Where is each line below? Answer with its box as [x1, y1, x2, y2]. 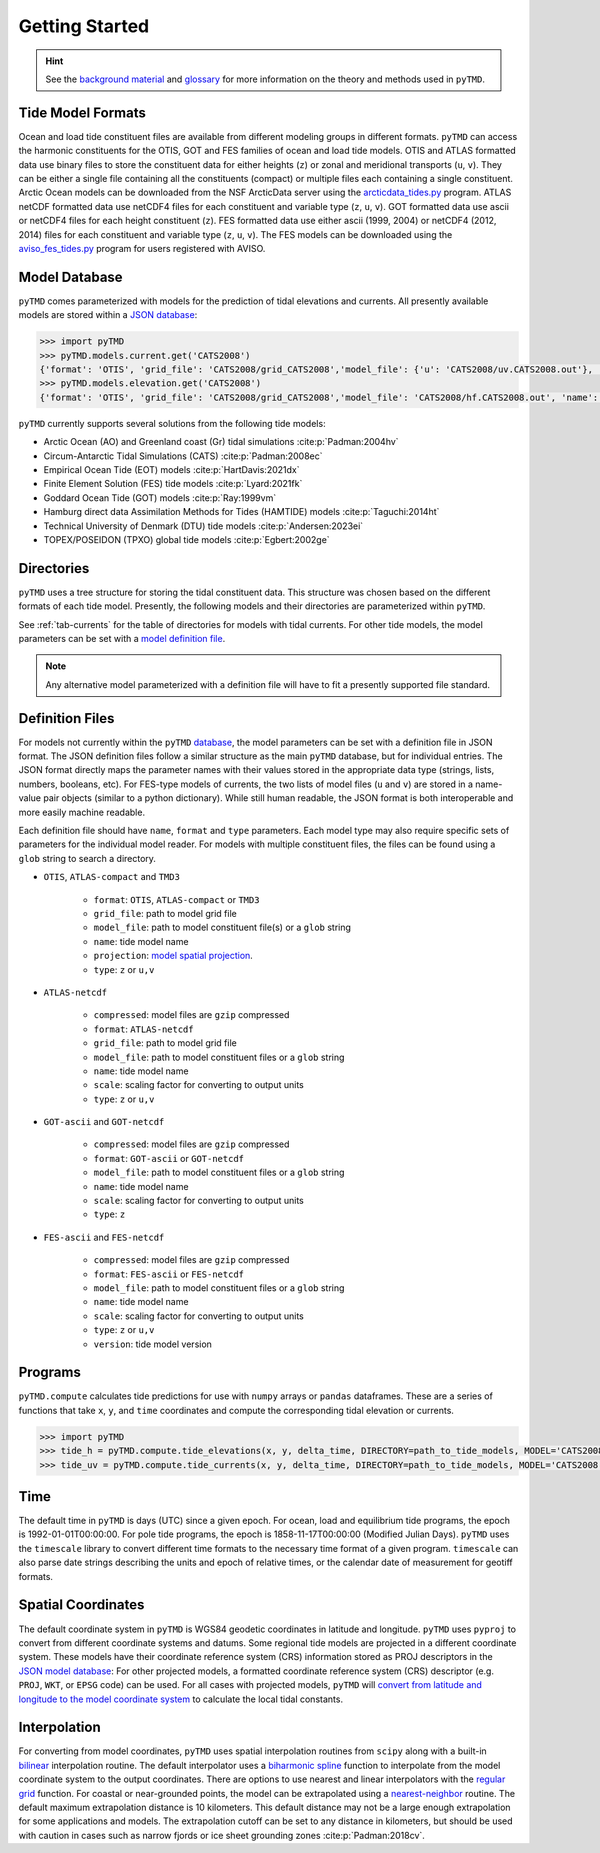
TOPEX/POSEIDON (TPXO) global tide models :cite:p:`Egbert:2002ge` [43, 533, 330, 545]
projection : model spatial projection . [93, 950, 254, 962]
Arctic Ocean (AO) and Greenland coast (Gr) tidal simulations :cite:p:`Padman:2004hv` [43, 436, 399, 448]
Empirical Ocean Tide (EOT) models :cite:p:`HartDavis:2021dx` [43, 463, 300, 475]
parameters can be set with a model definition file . [18, 633, 226, 644]
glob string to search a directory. [18, 852, 157, 864]
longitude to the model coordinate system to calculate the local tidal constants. [18, 1693, 344, 1705]
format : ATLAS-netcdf [93, 1023, 194, 1035]
